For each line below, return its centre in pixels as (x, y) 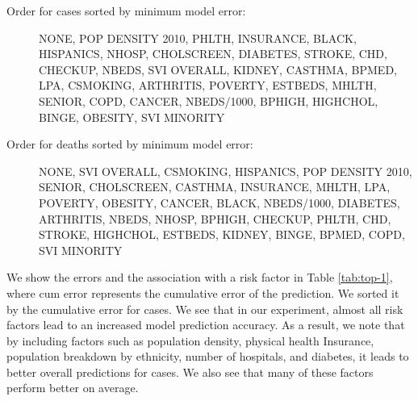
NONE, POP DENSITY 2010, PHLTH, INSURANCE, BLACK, (198, 38)
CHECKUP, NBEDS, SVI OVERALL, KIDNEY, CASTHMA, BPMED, (218, 69)
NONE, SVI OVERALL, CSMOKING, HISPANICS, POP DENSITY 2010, (226, 171)
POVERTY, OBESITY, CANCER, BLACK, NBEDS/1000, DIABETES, (219, 202)
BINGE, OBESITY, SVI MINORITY (132, 117)
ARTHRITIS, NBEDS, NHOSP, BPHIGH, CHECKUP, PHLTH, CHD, (215, 218)
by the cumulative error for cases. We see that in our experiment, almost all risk (205, 309)
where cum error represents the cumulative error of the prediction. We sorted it (203, 292)
